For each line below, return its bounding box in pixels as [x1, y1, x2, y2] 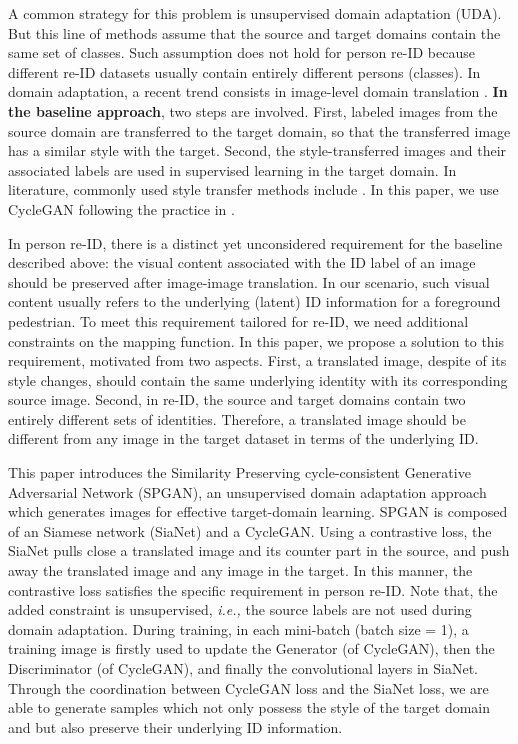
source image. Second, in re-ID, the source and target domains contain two [8, 389, 466, 410]
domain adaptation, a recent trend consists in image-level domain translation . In [8, 81, 508, 102]
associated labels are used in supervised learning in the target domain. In [8, 159, 457, 180]
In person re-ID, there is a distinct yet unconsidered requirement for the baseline [8, 232, 503, 253]
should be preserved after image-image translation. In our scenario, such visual [8, 271, 490, 292]
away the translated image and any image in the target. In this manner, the [8, 560, 473, 581]
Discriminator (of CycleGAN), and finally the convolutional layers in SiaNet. [8, 658, 478, 678]
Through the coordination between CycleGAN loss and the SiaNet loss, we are [8, 677, 489, 698]
